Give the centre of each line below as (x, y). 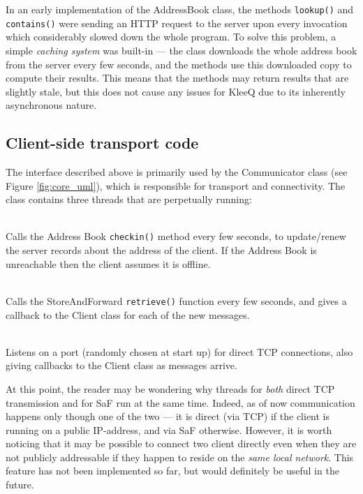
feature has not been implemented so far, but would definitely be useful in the (172, 471)
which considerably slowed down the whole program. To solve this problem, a (171, 37)
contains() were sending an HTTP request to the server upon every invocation (177, 23)
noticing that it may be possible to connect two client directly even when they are (181, 443)
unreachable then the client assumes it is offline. (108, 263)
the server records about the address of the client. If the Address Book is (161, 250)
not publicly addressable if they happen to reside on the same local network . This (180, 457)
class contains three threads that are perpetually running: (129, 199)
